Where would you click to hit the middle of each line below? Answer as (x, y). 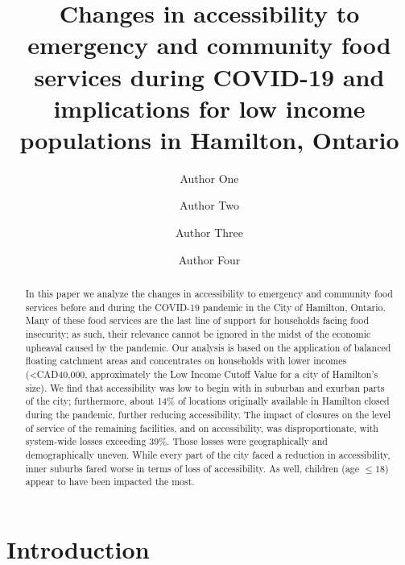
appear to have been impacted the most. (110, 482)
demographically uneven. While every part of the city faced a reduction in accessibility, (208, 454)
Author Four (209, 259)
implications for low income (209, 108)
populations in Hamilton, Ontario (209, 139)
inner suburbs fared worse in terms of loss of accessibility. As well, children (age (192, 468)
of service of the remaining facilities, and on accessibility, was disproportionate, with (202, 428)
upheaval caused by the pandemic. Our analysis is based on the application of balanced (208, 347)
